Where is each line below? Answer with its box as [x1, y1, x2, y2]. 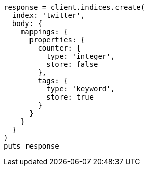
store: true [46, 93, 94, 101]
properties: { [29, 36, 85, 44]
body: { [12, 19, 42, 28]
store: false [46, 60, 98, 68]
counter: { [38, 44, 81, 52]
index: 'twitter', [12, 11, 85, 19]
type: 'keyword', [46, 85, 115, 93]
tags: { [38, 77, 68, 85]
